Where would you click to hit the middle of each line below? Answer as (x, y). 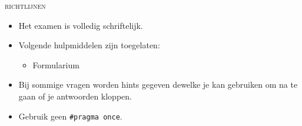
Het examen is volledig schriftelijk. (81, 25)
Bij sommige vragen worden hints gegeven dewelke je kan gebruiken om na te (158, 84)
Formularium (56, 64)
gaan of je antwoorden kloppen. (75, 96)
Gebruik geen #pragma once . (70, 116)
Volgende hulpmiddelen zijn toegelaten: (89, 45)
